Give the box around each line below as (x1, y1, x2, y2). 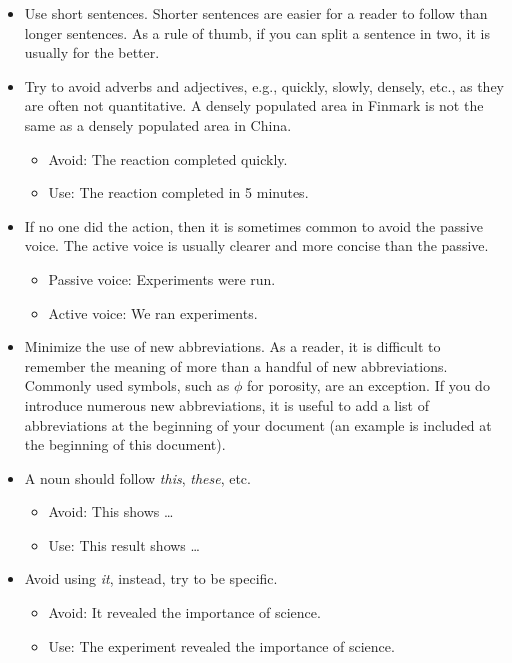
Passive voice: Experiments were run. (48, 268, 276, 289)
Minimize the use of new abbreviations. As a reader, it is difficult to (24, 336, 441, 357)
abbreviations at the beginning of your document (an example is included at (24, 414, 492, 435)
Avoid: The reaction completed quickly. (48, 148, 288, 169)
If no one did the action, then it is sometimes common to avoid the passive (24, 215, 483, 236)
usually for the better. (24, 42, 160, 63)
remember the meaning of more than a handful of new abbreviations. (24, 355, 448, 376)
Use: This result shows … (48, 534, 200, 555)
